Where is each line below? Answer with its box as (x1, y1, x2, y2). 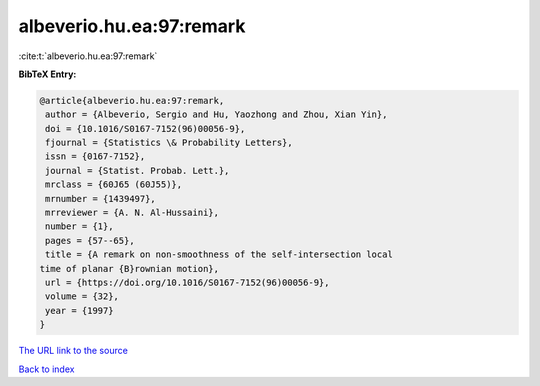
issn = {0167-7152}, (45, 151, 146, 162)
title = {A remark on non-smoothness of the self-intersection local (45, 249, 394, 260)
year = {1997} (45, 305, 114, 316)
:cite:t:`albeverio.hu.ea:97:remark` (18, 50, 158, 62)
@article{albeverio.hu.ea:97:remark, (39, 95, 225, 106)
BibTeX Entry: (18, 68, 77, 80)
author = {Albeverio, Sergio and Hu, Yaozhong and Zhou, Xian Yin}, (45, 109, 388, 120)
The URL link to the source (18, 345, 129, 357)
